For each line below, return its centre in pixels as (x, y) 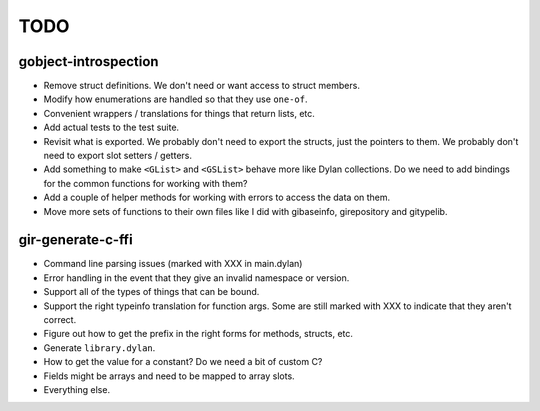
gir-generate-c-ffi (76, 240)
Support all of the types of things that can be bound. (151, 292)
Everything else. (76, 389)
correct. (60, 320)
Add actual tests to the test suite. (111, 127)
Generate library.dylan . (99, 347)
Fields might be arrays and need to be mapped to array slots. (169, 376)
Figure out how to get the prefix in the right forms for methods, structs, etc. (198, 334)
